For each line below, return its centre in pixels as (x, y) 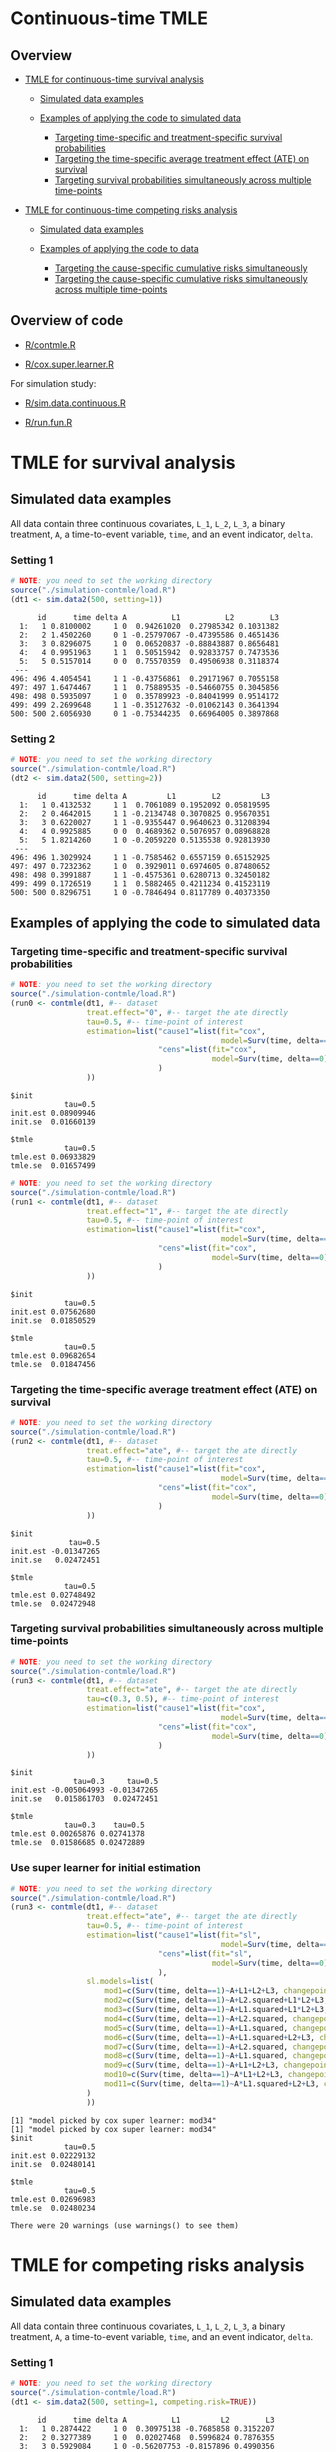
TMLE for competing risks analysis (157, 2264)
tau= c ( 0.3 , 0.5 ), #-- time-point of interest (183, 1699)
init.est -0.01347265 (55, 1551)
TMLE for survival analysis (123, 463)
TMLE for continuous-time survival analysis (114, 79)
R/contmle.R (50, 344)
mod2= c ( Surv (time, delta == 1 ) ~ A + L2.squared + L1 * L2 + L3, (216, 2000)
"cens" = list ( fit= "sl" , (205, 1953)
